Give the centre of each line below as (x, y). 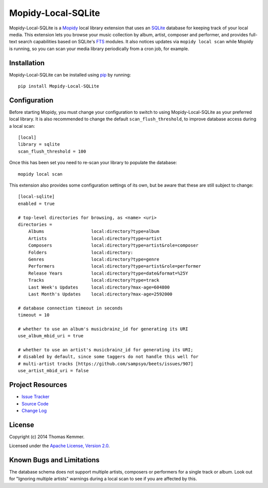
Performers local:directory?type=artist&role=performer (115, 266)
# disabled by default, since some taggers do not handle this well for (108, 357)
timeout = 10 (34, 315)
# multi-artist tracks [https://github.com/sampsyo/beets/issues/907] (106, 364)
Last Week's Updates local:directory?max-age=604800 (99, 287)
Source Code (35, 403)
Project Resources (38, 385)
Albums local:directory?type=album (94, 232)
